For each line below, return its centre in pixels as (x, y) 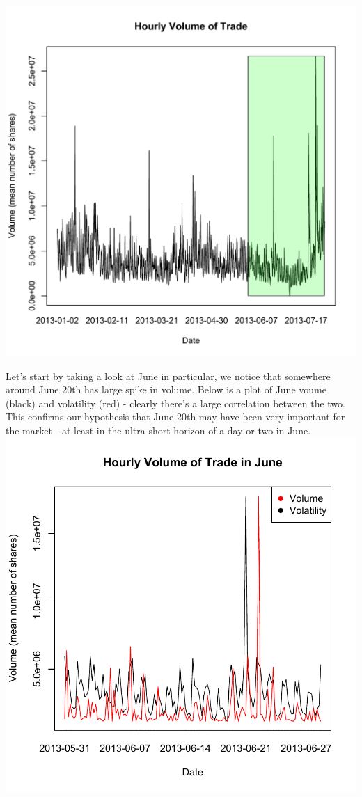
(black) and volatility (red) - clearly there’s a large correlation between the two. (175, 403)
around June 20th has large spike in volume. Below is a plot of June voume (166, 389)
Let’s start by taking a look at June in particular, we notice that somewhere (168, 376)
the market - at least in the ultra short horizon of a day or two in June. (158, 430)
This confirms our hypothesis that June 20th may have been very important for (175, 417)
